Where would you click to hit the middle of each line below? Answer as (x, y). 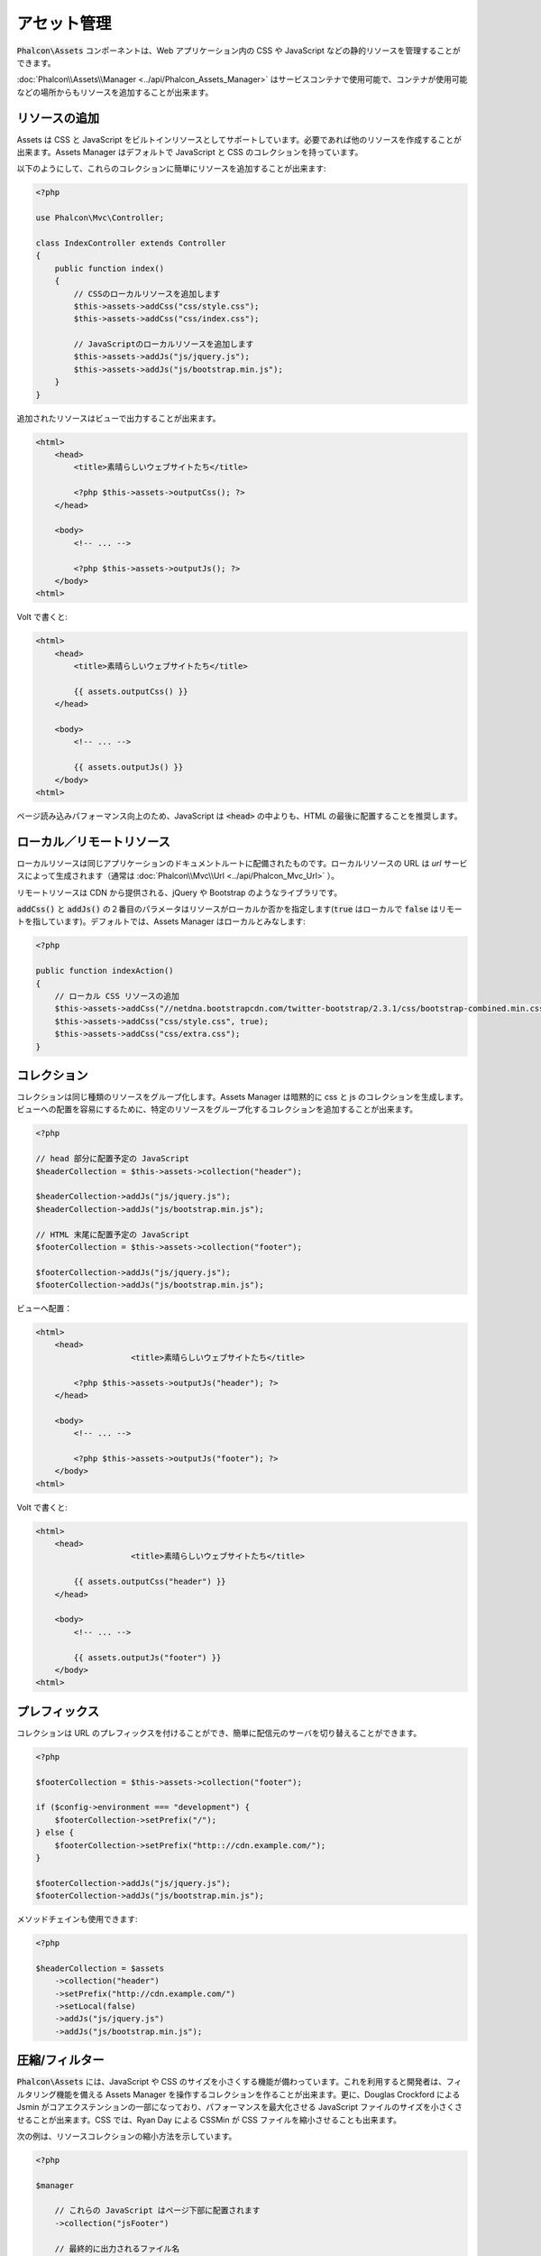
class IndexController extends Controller (131, 243)
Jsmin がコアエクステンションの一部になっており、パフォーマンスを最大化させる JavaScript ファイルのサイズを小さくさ (240, 2107)
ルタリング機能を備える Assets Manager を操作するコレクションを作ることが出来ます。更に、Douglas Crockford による (238, 2094)
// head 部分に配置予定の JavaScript (112, 1159)
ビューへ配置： (44, 1308)
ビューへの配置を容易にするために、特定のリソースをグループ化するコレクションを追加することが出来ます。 (217, 1109)
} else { (55, 1833)
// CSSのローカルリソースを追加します (147, 294)
